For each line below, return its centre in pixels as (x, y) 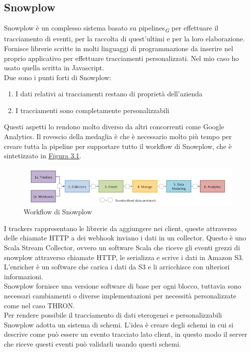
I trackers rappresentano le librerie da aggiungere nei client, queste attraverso (120, 228)
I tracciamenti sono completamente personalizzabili (92, 110)
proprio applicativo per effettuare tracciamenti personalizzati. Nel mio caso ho (122, 58)
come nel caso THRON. (40, 305)
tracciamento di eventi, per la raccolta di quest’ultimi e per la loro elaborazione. (125, 39)
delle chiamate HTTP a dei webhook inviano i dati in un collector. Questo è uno (125, 238)
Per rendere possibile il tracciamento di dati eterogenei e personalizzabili (113, 315)
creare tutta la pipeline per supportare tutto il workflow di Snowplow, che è (118, 146)
